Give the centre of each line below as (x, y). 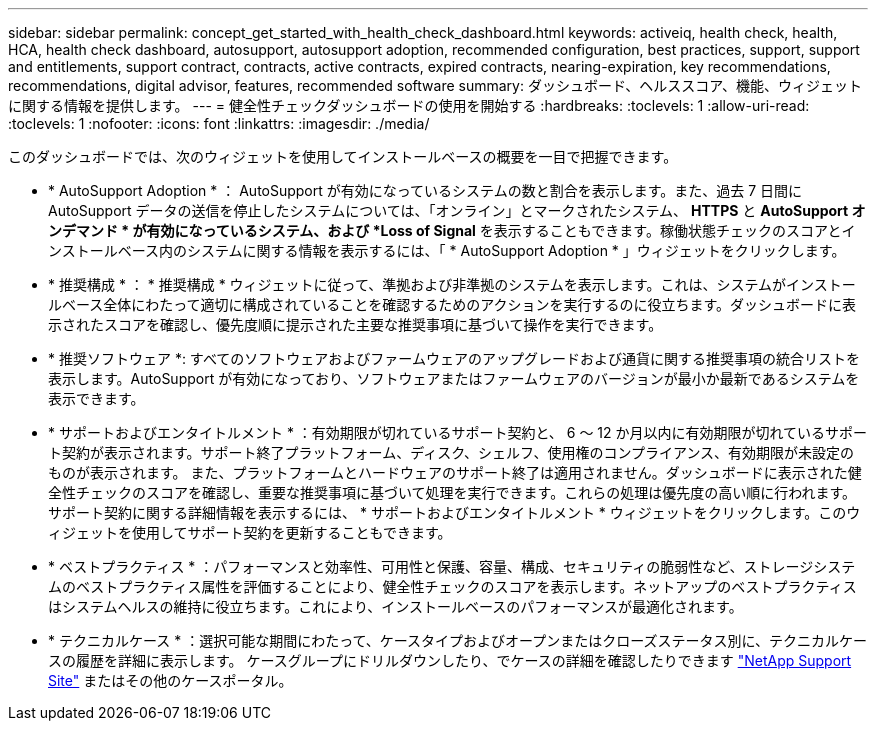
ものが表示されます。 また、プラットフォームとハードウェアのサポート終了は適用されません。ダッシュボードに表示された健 (455, 472)
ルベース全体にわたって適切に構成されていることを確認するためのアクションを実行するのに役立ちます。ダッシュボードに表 (452, 304)
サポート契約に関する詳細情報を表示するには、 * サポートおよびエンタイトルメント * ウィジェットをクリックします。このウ (454, 512)
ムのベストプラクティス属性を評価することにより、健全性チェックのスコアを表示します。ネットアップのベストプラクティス (452, 586)
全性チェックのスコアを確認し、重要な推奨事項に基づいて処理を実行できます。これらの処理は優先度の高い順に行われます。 (452, 492)
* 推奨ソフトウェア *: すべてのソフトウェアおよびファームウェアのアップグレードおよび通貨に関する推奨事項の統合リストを (454, 358)
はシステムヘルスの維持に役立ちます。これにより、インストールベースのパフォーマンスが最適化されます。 (395, 606)
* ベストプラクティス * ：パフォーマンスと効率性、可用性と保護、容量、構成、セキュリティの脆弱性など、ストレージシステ (452, 566)
